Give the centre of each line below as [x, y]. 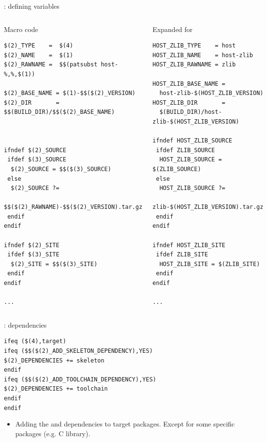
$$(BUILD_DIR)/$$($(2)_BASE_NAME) [59, 112]
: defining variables [32, 6]
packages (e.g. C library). [53, 433]
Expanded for [173, 29]
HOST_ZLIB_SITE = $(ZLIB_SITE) [210, 264]
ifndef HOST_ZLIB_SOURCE [193, 141]
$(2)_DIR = [32, 103]
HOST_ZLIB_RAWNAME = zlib [194, 65]
